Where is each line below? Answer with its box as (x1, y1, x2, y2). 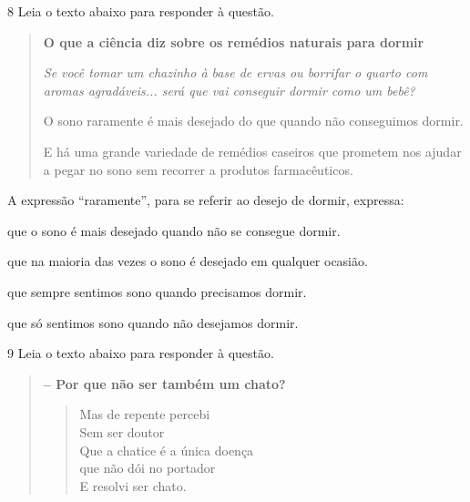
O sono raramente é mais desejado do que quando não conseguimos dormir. (43, 111, 464, 130)
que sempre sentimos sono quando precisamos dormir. (7, 282, 307, 301)
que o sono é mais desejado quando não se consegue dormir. (7, 220, 341, 240)
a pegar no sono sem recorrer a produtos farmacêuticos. (43, 159, 353, 179)
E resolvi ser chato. (79, 476, 187, 495)
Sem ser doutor (79, 422, 165, 441)
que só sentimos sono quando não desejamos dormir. (7, 312, 299, 332)
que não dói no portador (79, 458, 216, 477)
